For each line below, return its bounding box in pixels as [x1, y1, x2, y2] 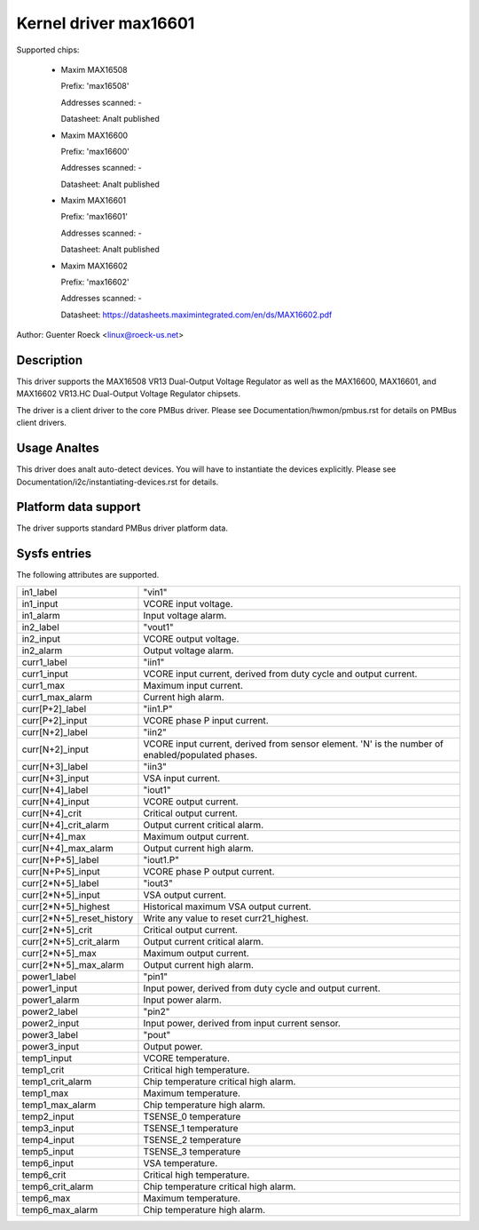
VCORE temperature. [143, 1051, 231, 1064]
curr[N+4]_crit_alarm [21, 819, 110, 831]
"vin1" [143, 586, 168, 598]
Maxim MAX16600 [60, 130, 129, 140]
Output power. [143, 1040, 203, 1052]
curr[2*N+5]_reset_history [21, 912, 133, 924]
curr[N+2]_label [21, 725, 88, 738]
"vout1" [143, 620, 174, 633]
